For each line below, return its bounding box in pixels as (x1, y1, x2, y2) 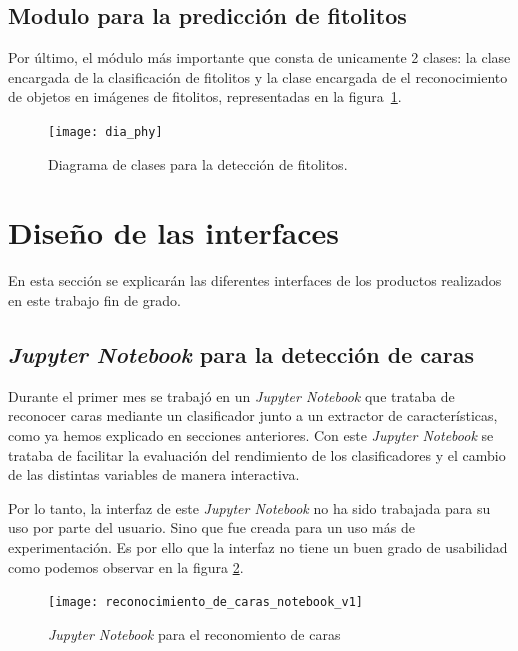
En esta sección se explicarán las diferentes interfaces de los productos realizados (8, 270, 502, 291)
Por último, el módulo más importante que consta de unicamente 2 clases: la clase (8, 47, 511, 68)
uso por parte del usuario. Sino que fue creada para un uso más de (8, 517, 415, 538)
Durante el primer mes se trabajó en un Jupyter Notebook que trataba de (8, 385, 455, 406)
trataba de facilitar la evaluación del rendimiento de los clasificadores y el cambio (8, 444, 506, 465)
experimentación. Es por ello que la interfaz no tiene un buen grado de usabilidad (8, 536, 508, 557)
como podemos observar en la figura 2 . (8, 556, 244, 577)
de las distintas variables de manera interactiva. (8, 464, 300, 485)
